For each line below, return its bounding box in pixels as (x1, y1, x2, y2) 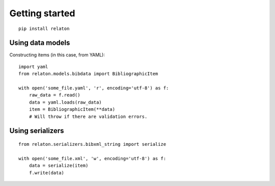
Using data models (9, 39, 70, 47)
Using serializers (9, 127, 64, 135)
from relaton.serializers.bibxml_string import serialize (18, 141, 167, 147)
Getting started (9, 8, 75, 19)
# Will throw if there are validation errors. (29, 113, 148, 119)
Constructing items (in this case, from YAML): (9, 52, 105, 58)
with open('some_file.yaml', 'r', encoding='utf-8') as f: (18, 85, 169, 91)
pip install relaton (18, 25, 70, 32)
